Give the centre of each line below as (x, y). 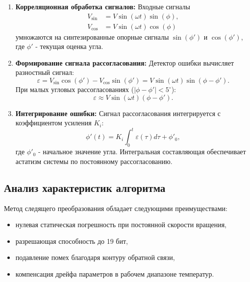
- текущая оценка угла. (69, 46)
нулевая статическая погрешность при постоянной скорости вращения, (121, 224)
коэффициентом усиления (53, 123)
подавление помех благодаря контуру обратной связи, (95, 257)
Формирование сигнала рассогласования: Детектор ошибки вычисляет (125, 62)
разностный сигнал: (45, 72)
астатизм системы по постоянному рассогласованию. (94, 161)
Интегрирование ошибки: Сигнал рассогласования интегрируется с (118, 113)
